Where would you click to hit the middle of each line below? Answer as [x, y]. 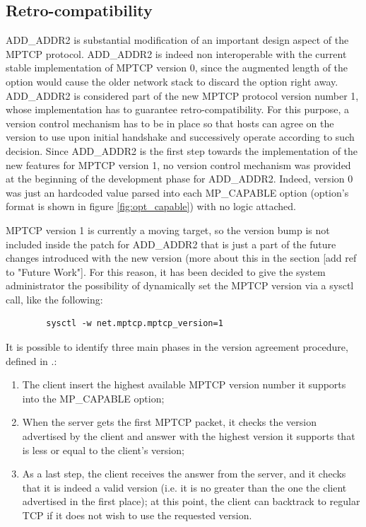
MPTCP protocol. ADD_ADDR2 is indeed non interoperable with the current [176, 53]
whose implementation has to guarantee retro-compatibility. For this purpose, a [178, 109]
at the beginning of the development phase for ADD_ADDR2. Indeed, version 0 [179, 179]
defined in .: [31, 360]
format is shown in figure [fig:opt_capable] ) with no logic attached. [151, 206]
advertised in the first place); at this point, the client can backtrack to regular [191, 501]
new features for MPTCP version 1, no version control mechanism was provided [178, 164]
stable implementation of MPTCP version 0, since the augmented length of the [177, 68]
